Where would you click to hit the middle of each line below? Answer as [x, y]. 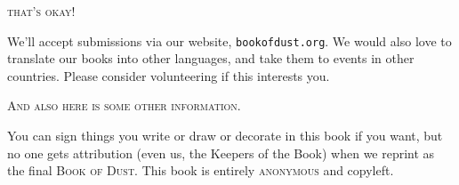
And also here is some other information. [124, 105]
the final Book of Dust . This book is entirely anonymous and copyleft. [201, 170]
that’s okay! [41, 11]
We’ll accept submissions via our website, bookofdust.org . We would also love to [229, 40]
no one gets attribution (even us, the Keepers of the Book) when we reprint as [221, 153]
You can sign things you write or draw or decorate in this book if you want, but [225, 136]
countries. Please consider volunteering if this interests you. [169, 75]
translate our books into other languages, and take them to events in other [211, 58]
